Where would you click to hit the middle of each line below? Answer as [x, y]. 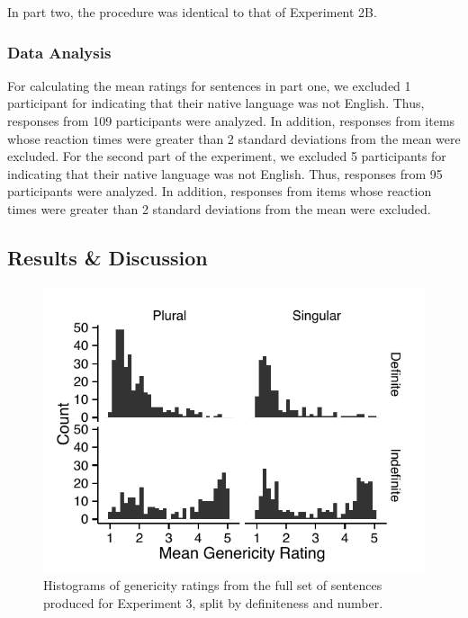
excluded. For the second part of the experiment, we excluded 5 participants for [227, 156]
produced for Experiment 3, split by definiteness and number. [213, 602]
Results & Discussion [108, 257]
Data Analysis [59, 52]
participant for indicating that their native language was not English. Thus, [216, 103]
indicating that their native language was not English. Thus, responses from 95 [225, 173]
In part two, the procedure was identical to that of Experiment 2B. [192, 12]
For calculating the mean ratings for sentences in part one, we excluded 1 [209, 85]
